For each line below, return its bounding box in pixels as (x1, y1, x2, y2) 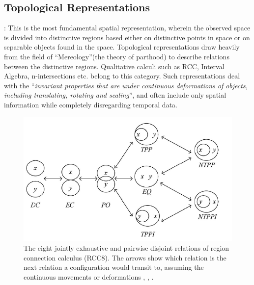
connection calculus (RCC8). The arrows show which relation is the (24, 252, 226, 262)
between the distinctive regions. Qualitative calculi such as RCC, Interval (4, 61, 225, 71)
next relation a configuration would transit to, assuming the (24, 262, 204, 272)
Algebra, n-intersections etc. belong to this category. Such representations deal (4, 71, 240, 81)
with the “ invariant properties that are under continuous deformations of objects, (4, 80, 248, 90)
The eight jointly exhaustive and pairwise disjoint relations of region (24, 243, 229, 253)
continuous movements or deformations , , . (24, 271, 154, 282)
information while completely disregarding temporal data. (4, 99, 177, 109)
